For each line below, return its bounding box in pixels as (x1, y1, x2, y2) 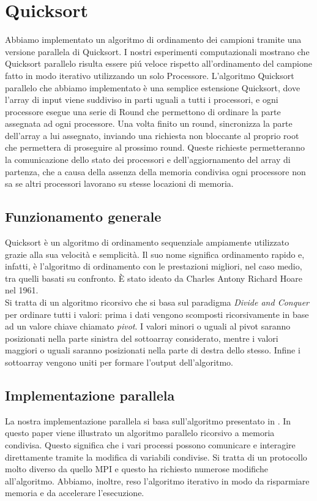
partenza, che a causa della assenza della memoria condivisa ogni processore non (5, 165, 306, 178)
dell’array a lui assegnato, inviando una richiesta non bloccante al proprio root (5, 129, 299, 141)
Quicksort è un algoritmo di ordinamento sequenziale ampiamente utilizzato (5, 236, 289, 249)
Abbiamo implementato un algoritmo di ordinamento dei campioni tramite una (5, 33, 302, 46)
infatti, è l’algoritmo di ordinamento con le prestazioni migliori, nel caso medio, (5, 260, 302, 273)
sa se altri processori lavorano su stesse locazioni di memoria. (5, 177, 234, 190)
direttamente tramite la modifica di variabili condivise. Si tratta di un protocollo (5, 450, 307, 463)
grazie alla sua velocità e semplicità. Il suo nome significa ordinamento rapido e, (5, 247, 305, 260)
